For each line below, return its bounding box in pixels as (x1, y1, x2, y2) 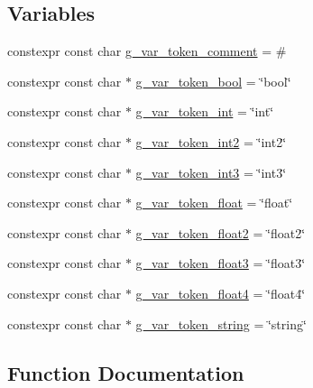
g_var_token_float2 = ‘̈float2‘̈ (135, 223, 306, 242)
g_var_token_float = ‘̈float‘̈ (135, 193, 293, 212)
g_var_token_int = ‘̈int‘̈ (135, 102, 274, 121)
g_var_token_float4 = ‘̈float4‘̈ (135, 283, 306, 302)
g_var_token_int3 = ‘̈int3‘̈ (135, 162, 287, 181)
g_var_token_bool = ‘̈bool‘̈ (135, 71, 291, 90)
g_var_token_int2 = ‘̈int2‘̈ (135, 132, 287, 151)
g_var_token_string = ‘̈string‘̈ (135, 314, 307, 333)
